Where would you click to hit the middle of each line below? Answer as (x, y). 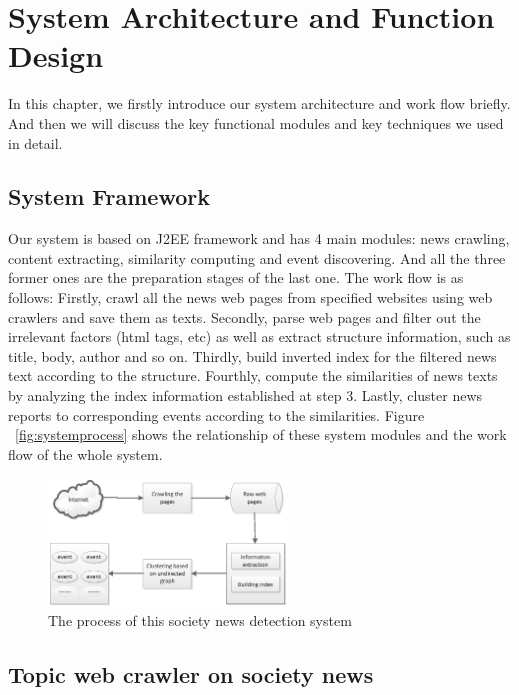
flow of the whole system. (85, 453)
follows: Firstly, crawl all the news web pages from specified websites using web (250, 297)
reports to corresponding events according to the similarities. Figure (216, 414)
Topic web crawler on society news (191, 674)
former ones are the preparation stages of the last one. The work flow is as (236, 277)
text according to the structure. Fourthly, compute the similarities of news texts (253, 375)
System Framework (109, 196)
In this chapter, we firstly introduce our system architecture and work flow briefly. (259, 103)
